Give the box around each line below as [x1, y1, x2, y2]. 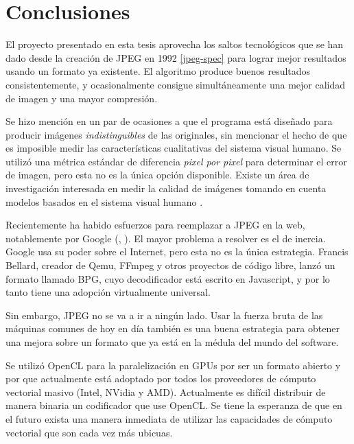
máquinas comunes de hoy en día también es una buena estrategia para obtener [5, 321, 340, 336]
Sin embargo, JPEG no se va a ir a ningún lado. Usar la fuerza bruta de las [5, 307, 323, 322]
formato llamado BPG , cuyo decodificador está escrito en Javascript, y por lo [5, 271, 330, 285]
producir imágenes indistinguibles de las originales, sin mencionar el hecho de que [5, 127, 347, 141]
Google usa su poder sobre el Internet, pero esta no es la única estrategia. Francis [5, 244, 349, 259]
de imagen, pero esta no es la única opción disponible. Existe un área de [5, 167, 309, 182]
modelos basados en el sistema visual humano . [5, 194, 203, 209]
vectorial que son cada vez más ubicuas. [5, 425, 173, 439]
